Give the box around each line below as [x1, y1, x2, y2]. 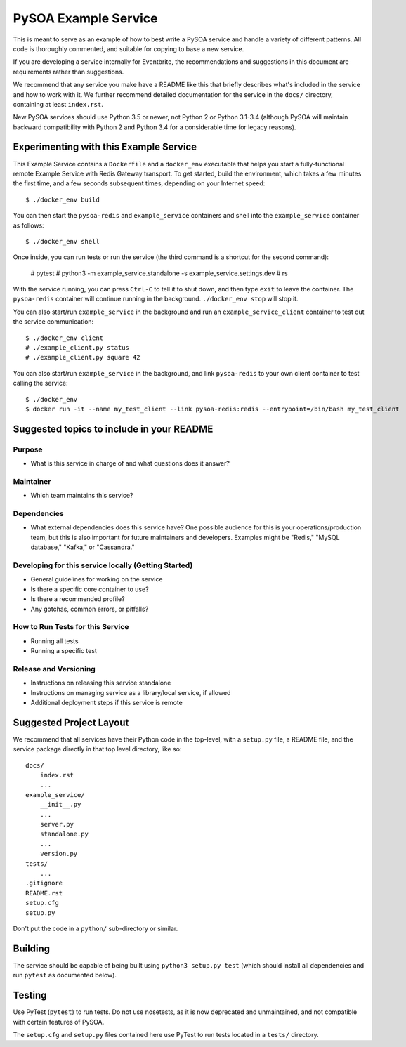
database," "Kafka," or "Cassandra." [30, 543, 135, 551]
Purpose [13, 445, 43, 454]
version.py [39, 850, 78, 858]
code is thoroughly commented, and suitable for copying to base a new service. [13, 44, 244, 53]
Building [13, 942, 51, 954]
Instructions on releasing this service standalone [30, 678, 171, 687]
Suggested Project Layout [13, 716, 129, 728]
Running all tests [30, 636, 79, 645]
